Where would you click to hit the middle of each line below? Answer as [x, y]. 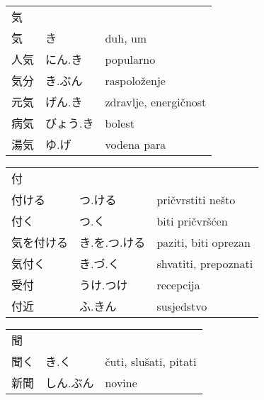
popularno [130, 59]
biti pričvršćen [192, 221]
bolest [120, 123]
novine [121, 382]
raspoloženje [135, 80]
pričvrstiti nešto [196, 199]
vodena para [136, 144]
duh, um [126, 38]
